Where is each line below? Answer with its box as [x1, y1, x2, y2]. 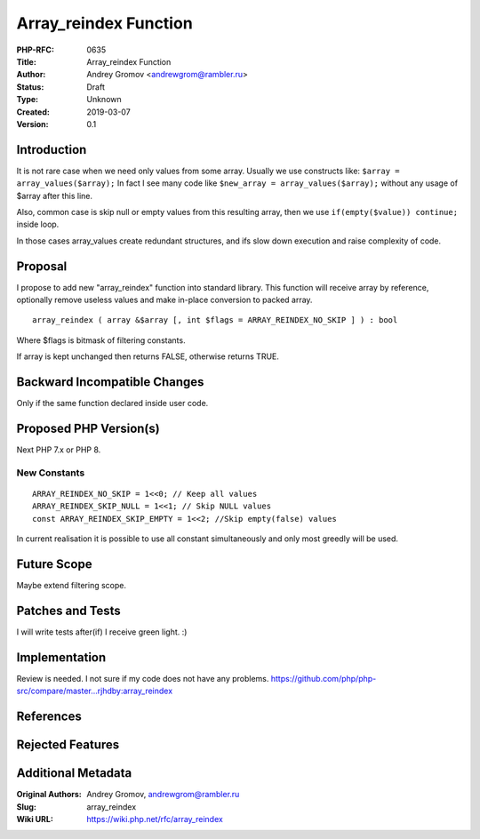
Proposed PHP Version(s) [16, 420, 160, 435]
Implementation [16, 650, 107, 665]
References [16, 709, 82, 724]
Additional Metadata [16, 765, 132, 781]
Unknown [86, 94, 122, 105]
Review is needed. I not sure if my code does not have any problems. [16, 673, 269, 683]
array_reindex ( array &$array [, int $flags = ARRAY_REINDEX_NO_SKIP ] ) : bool [32, 316, 398, 325]
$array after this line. [16, 190, 93, 201]
